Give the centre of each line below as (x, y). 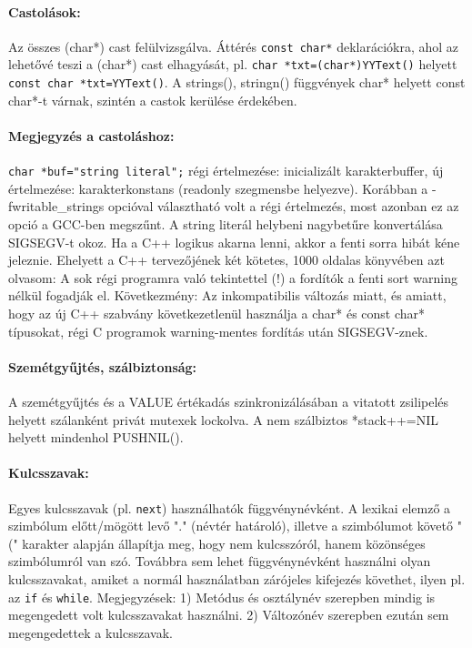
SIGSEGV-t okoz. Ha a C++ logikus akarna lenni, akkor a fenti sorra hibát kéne (234, 242)
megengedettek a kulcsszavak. (90, 632)
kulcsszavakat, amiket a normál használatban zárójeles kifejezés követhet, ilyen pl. (237, 578)
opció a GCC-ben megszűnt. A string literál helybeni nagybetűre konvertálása (226, 224)
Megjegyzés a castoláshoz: (91, 135)
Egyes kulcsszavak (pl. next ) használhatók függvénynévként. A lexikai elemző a (230, 507)
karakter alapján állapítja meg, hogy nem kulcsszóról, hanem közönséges (224, 543)
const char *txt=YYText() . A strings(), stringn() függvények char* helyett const (237, 82)
